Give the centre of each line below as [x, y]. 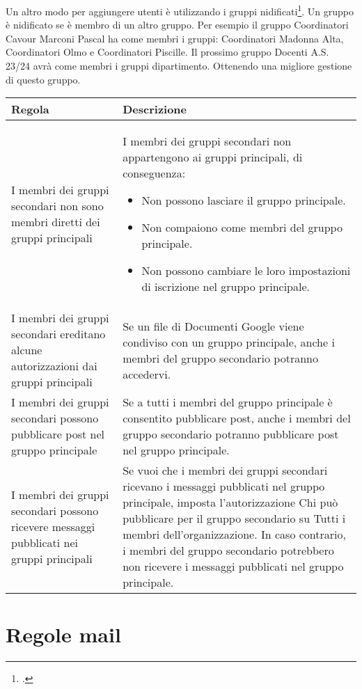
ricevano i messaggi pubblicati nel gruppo [224, 486]
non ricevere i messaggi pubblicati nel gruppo [233, 567]
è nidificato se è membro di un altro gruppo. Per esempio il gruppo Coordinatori [177, 25]
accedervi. [147, 374]
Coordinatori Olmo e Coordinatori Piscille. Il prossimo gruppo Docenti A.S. [167, 52]
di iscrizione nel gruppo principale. [226, 287]
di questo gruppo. [43, 79]
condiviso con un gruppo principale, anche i [229, 342]
